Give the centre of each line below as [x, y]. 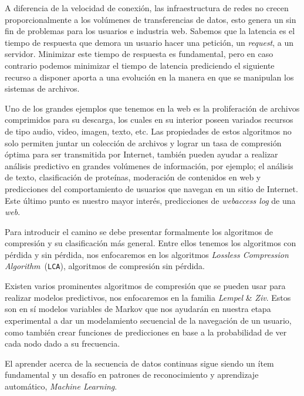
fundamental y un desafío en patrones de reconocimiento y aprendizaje [132, 375]
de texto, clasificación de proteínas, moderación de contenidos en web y [133, 177]
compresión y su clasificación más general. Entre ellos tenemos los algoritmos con [151, 243]
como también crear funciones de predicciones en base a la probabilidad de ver [146, 332]
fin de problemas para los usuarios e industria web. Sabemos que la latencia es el [150, 31]
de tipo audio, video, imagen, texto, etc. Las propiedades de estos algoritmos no [148, 131]
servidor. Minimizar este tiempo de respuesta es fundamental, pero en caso [139, 54]
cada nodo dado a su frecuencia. [63, 343]
